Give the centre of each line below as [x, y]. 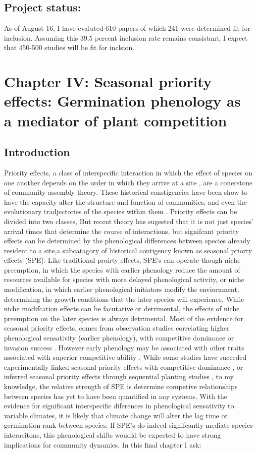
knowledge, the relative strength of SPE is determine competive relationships [121, 386]
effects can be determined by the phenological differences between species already [127, 241]
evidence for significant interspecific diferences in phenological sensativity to [119, 406]
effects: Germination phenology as [123, 101]
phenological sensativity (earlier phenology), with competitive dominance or [119, 338]
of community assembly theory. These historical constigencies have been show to [126, 192]
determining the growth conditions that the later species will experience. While [124, 299]
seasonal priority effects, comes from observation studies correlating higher [117, 328]
